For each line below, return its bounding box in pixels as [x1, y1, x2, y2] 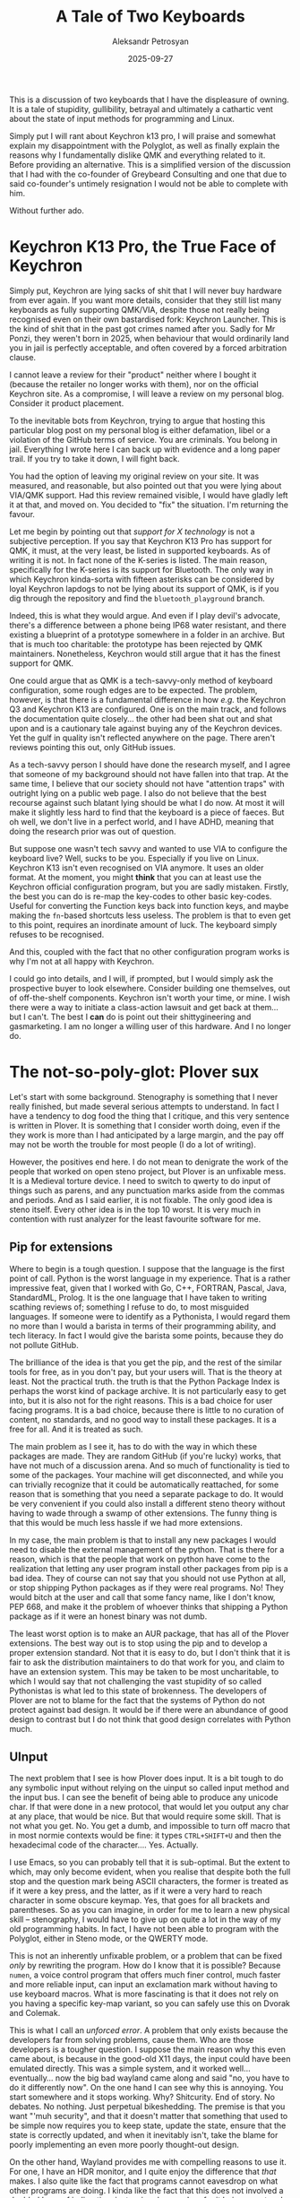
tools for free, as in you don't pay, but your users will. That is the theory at [9, 1366, 282, 1377]
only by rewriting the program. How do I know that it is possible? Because [9, 1960, 281, 1971]
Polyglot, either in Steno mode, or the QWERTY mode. [9, 1934, 209, 1944]
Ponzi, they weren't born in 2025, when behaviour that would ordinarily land [9, 333, 289, 343]
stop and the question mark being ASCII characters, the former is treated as [9, 1876, 289, 1887]
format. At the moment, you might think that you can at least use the [9, 871, 262, 882]
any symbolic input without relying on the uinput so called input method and [9, 1782, 289, 1794]
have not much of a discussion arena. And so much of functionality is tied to [9, 1459, 290, 1471]
